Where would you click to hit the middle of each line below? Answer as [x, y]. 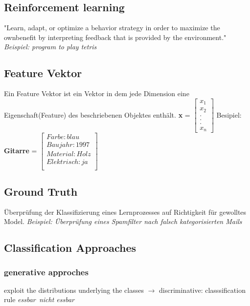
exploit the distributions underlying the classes [74, 290]
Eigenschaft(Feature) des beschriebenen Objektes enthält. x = [97, 114]
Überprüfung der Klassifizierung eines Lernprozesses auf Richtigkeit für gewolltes [125, 212]
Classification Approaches [70, 248]
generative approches [46, 272]
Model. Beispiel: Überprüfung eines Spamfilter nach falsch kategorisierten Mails [123, 221]
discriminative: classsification [202, 290]
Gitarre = [21, 150]
